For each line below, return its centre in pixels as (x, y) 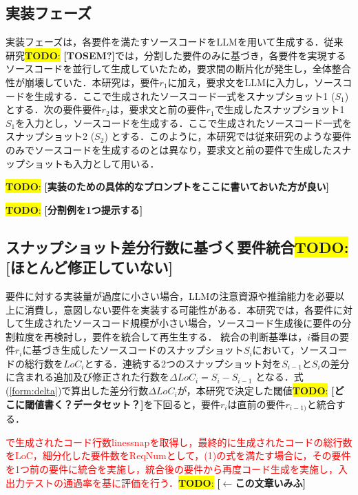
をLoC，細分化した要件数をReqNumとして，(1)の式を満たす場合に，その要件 (178, 455)
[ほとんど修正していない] (89, 267)
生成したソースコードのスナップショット (152, 350)
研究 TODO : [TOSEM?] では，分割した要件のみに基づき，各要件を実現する (176, 55)
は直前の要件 (256, 404)
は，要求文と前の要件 (158, 109)
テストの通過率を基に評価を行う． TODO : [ (122, 482)
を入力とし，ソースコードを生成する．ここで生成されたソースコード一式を (183, 122)
